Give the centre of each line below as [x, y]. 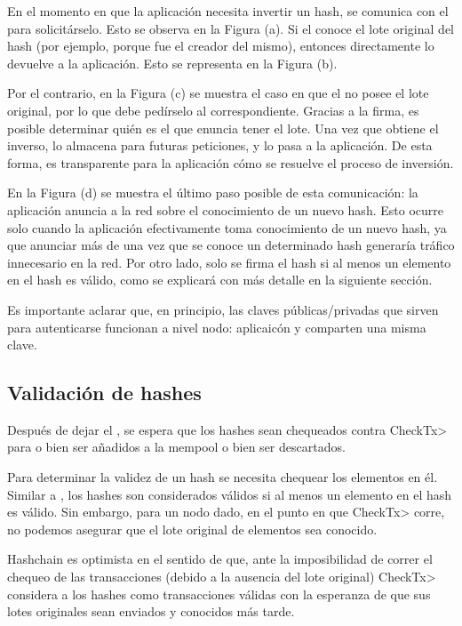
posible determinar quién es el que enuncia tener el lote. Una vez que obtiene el [223, 128]
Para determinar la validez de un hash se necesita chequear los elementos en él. [223, 477]
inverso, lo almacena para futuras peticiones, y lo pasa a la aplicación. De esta [220, 145]
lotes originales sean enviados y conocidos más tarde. [151, 611]
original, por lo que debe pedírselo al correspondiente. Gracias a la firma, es [213, 110]
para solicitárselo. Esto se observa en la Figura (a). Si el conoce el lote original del [231, 28]
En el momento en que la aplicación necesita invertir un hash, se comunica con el [228, 11]
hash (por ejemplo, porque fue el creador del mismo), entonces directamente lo [221, 46]
